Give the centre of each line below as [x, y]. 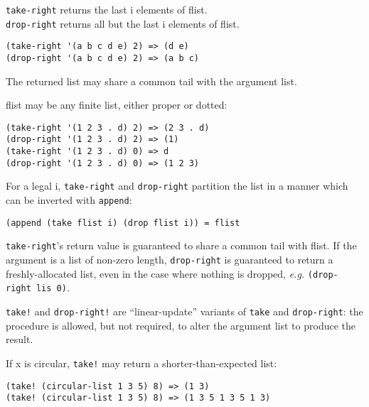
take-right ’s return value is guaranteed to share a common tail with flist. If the [181, 245]
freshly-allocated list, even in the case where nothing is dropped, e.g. [155, 273]
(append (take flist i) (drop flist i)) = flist [123, 223]
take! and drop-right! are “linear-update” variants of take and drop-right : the [184, 311]
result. [20, 339]
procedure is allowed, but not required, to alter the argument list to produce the [181, 325]
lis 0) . [53, 287]
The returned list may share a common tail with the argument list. [151, 81]
